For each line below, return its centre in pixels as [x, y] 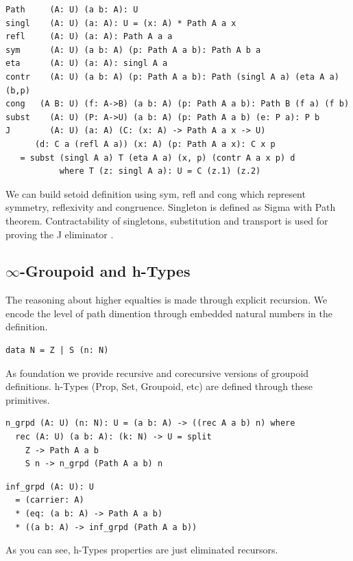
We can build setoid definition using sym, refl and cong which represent [156, 193]
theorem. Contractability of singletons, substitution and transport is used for [167, 220]
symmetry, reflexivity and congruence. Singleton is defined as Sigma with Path [171, 207]
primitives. [28, 399]
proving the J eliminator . [60, 234]
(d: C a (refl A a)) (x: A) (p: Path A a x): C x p [155, 144]
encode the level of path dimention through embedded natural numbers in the [169, 313]
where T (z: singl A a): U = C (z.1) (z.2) [160, 171]
